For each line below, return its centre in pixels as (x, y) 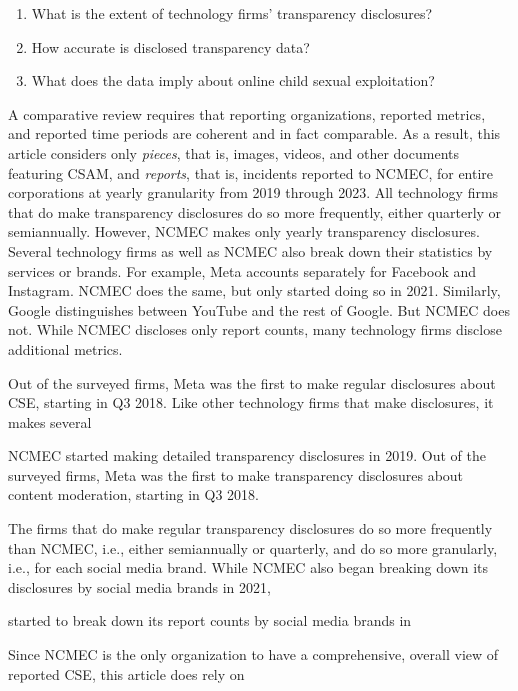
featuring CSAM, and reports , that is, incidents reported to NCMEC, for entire (251, 172)
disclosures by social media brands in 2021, (139, 586)
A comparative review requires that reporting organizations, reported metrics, (247, 113)
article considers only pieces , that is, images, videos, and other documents (233, 152)
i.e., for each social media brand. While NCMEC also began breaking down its (248, 567)
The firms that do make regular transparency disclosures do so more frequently (250, 528)
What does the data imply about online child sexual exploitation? (233, 80)
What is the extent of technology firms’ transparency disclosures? (232, 13)
